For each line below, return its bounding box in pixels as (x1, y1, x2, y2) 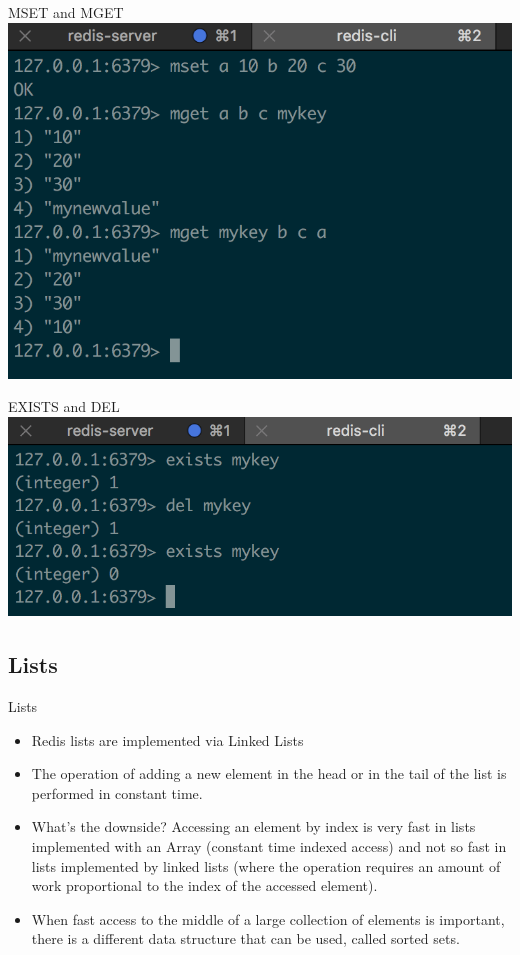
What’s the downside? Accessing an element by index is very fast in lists (31, 816, 476, 837)
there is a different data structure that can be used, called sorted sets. (31, 928, 460, 949)
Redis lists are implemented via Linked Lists (31, 729, 304, 750)
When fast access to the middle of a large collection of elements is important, (31, 908, 505, 929)
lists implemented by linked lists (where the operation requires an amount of (31, 855, 501, 876)
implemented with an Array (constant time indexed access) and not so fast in (31, 835, 507, 856)
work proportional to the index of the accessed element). (31, 875, 378, 896)
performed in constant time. (31, 782, 203, 803)
